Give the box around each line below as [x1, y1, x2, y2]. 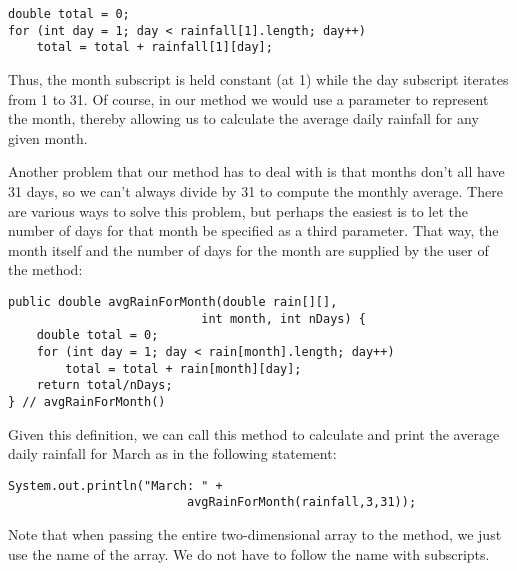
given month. [8, 127, 88, 148]
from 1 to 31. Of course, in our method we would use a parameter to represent [8, 88, 489, 109]
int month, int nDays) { [201, 311, 366, 326]
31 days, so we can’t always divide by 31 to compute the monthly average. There [8, 180, 503, 201]
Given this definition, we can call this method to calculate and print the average [8, 423, 500, 444]
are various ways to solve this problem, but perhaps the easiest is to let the [8, 200, 468, 221]
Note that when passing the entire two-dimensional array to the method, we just [8, 524, 502, 544]
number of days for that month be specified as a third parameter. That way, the [8, 220, 499, 241]
